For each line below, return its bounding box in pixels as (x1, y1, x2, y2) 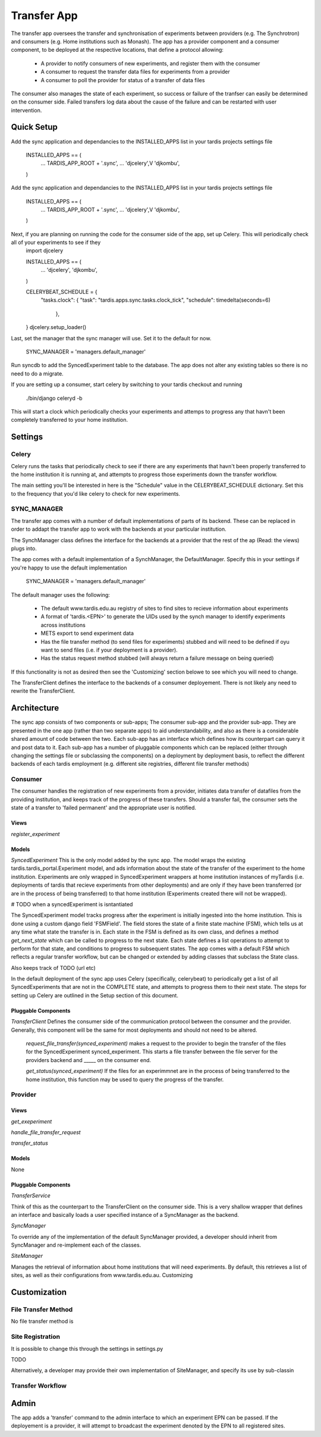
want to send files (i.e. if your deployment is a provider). (40, 646, 178, 653)
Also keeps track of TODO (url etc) (11, 964, 96, 971)
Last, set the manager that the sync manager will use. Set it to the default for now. (11, 334, 212, 342)
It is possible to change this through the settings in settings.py (11, 1345, 163, 1352)
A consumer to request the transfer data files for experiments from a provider (40, 68, 230, 76)
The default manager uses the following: (11, 591, 110, 598)
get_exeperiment (11, 1117, 52, 1125)
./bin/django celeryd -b (26, 395, 83, 402)
